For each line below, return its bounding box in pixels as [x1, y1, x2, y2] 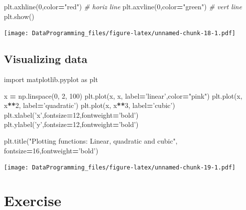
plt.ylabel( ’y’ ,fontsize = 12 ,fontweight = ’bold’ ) [4, 119, 139, 129]
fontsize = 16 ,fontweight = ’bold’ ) [4, 145, 98, 155]
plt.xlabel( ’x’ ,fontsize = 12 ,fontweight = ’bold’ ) [4, 109, 139, 120]
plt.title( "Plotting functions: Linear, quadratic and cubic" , [4, 136, 178, 146]
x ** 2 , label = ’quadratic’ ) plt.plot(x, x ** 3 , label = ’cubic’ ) [4, 100, 175, 110]
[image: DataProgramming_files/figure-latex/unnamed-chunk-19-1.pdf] [4, 164, 236, 171]
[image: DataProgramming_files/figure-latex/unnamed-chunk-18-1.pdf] [4, 30, 236, 37]
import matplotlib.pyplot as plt [4, 74, 98, 84]
